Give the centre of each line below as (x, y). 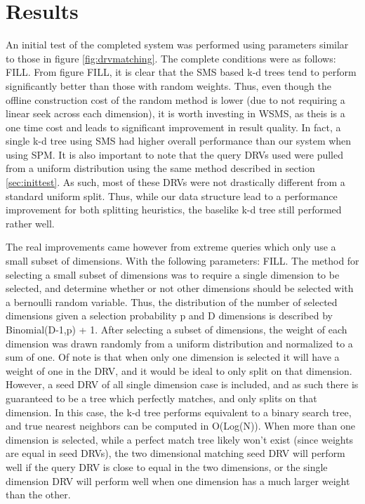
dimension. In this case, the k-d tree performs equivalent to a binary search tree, (179, 412)
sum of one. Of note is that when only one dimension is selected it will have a (173, 357)
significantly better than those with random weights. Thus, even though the (168, 85)
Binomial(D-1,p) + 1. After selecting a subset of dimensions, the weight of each (177, 329)
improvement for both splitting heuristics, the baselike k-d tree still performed (174, 210)
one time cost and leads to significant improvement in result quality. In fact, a (173, 127)
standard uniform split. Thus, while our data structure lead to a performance (172, 195)
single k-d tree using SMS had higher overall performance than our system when (179, 141)
